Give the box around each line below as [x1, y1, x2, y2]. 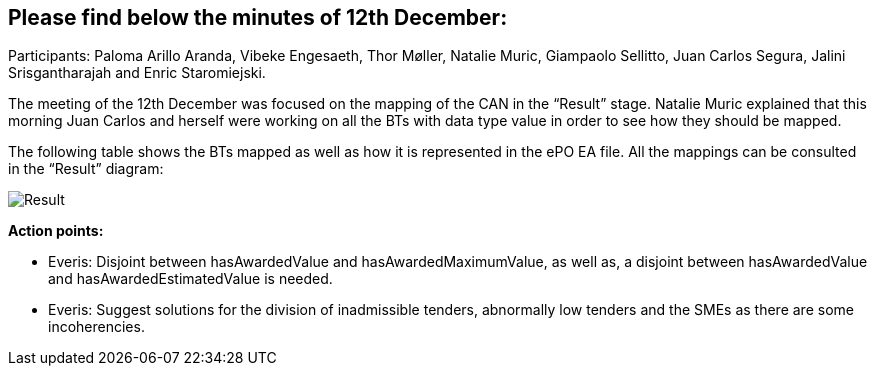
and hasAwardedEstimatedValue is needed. [48, 270, 333, 288]
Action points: [8, 222, 104, 240]
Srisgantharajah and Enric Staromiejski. [8, 64, 266, 82]
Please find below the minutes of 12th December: [8, 5, 508, 30]
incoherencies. [48, 318, 145, 336]
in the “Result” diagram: [8, 160, 164, 178]
